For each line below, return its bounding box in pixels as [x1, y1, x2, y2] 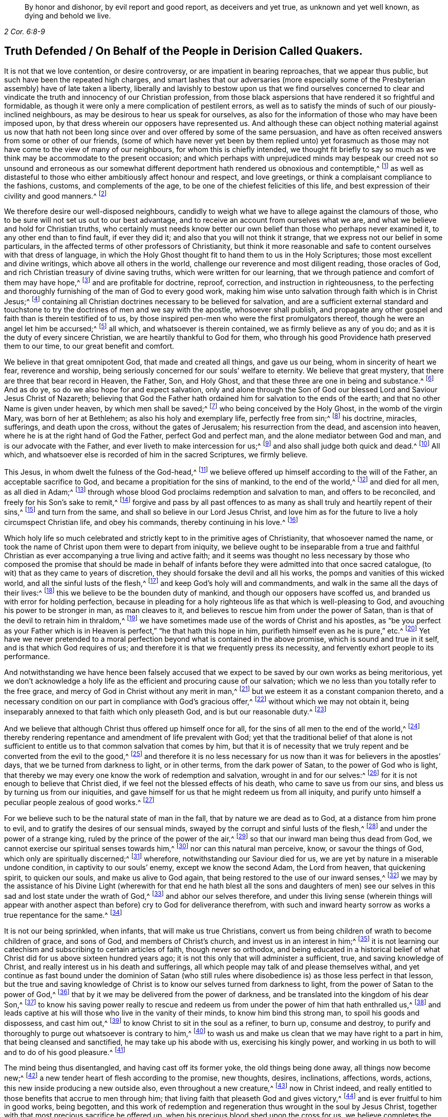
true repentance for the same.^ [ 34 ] [4, 909, 122, 919]
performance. [4, 652, 50, 661]
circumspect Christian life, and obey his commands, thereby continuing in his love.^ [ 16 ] [4, 516, 298, 526]
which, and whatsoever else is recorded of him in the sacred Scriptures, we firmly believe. [4, 450, 308, 459]
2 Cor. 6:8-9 [4, 27, 45, 36]
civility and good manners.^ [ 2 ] [4, 189, 107, 200]
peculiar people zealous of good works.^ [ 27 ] [4, 796, 155, 807]
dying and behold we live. [25, 11, 111, 20]
